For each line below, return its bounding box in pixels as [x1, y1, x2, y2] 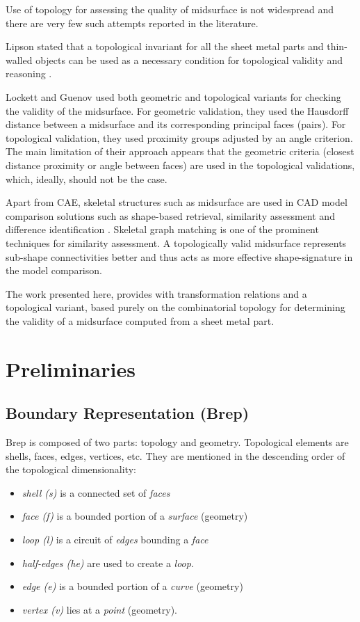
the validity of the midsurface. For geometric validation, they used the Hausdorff [6, 103, 349, 118]
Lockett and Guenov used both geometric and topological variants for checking [6, 89, 341, 104]
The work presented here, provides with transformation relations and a [6, 286, 307, 301]
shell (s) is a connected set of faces [22, 485, 170, 500]
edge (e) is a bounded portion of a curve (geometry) [22, 579, 243, 593]
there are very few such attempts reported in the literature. [6, 15, 259, 30]
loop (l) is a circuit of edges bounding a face [22, 532, 208, 547]
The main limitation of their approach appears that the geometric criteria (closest [6, 144, 354, 159]
